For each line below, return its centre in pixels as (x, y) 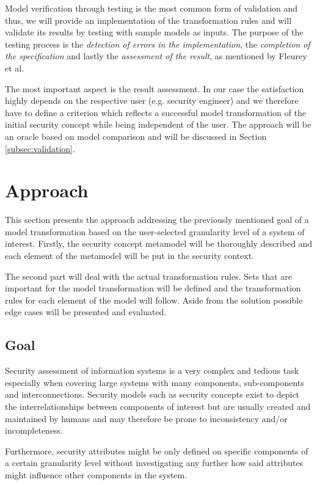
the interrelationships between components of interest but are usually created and (158, 406)
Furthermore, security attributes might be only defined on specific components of (157, 450)
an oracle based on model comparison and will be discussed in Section (136, 136)
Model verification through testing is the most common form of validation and (151, 8)
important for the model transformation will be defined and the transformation (153, 288)
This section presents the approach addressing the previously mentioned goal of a (157, 220)
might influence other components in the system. (96, 474)
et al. (15, 67)
